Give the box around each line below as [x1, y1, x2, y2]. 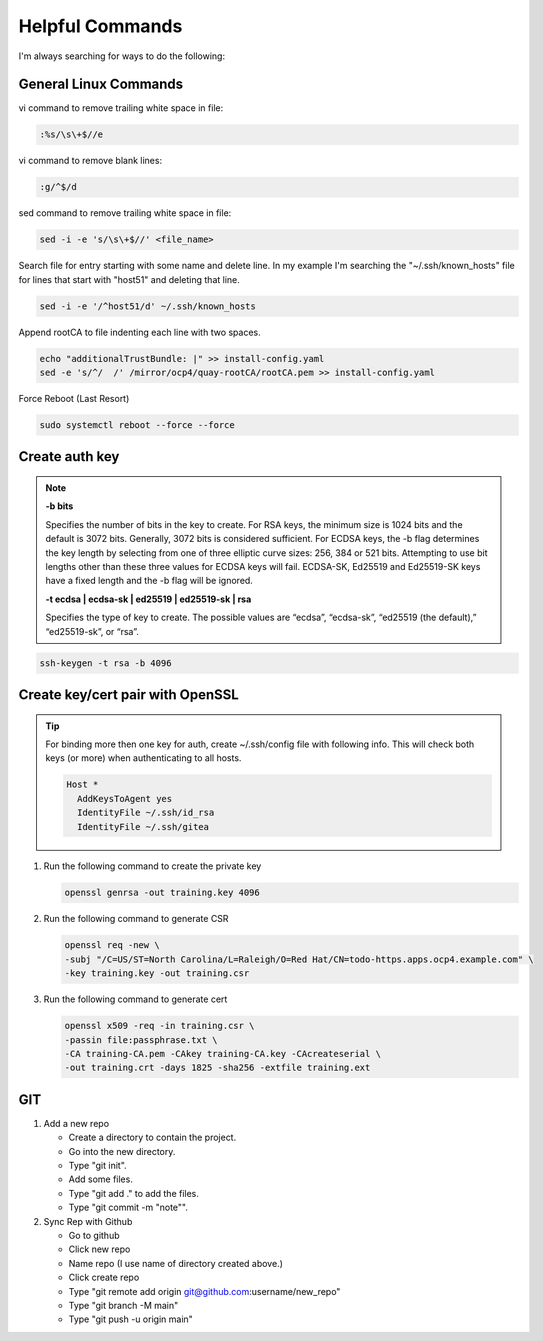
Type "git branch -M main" [68, 1299, 179, 1311]
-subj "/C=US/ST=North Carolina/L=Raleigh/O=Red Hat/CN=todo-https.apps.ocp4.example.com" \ [64, 953, 534, 965]
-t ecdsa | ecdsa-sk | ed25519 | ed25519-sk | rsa [45, 593, 252, 605]
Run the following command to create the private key [43, 860, 262, 872]
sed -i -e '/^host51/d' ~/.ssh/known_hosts [39, 300, 257, 312]
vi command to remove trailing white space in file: [18, 102, 224, 114]
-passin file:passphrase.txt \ [64, 1034, 219, 1045]
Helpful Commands [18, 15, 183, 37]
